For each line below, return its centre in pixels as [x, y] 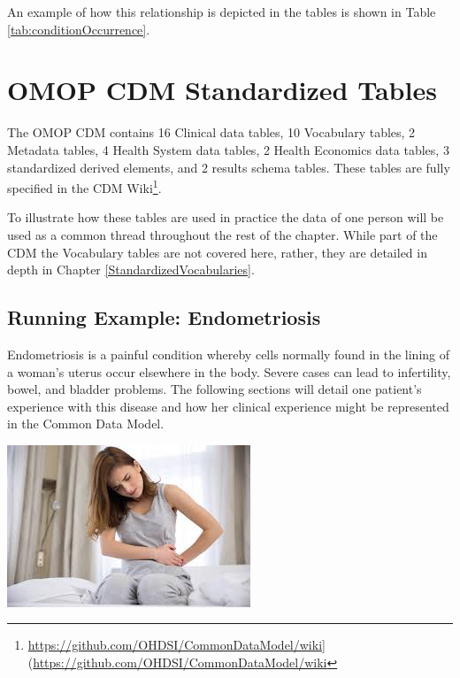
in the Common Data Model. [86, 424]
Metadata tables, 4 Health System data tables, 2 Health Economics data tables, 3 [228, 149]
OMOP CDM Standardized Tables [222, 90]
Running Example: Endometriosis [164, 317]
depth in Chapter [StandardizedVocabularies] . [131, 270]
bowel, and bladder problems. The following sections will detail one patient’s [215, 389]
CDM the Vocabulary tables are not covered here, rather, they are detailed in [217, 252]
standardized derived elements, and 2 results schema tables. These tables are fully [229, 167]
